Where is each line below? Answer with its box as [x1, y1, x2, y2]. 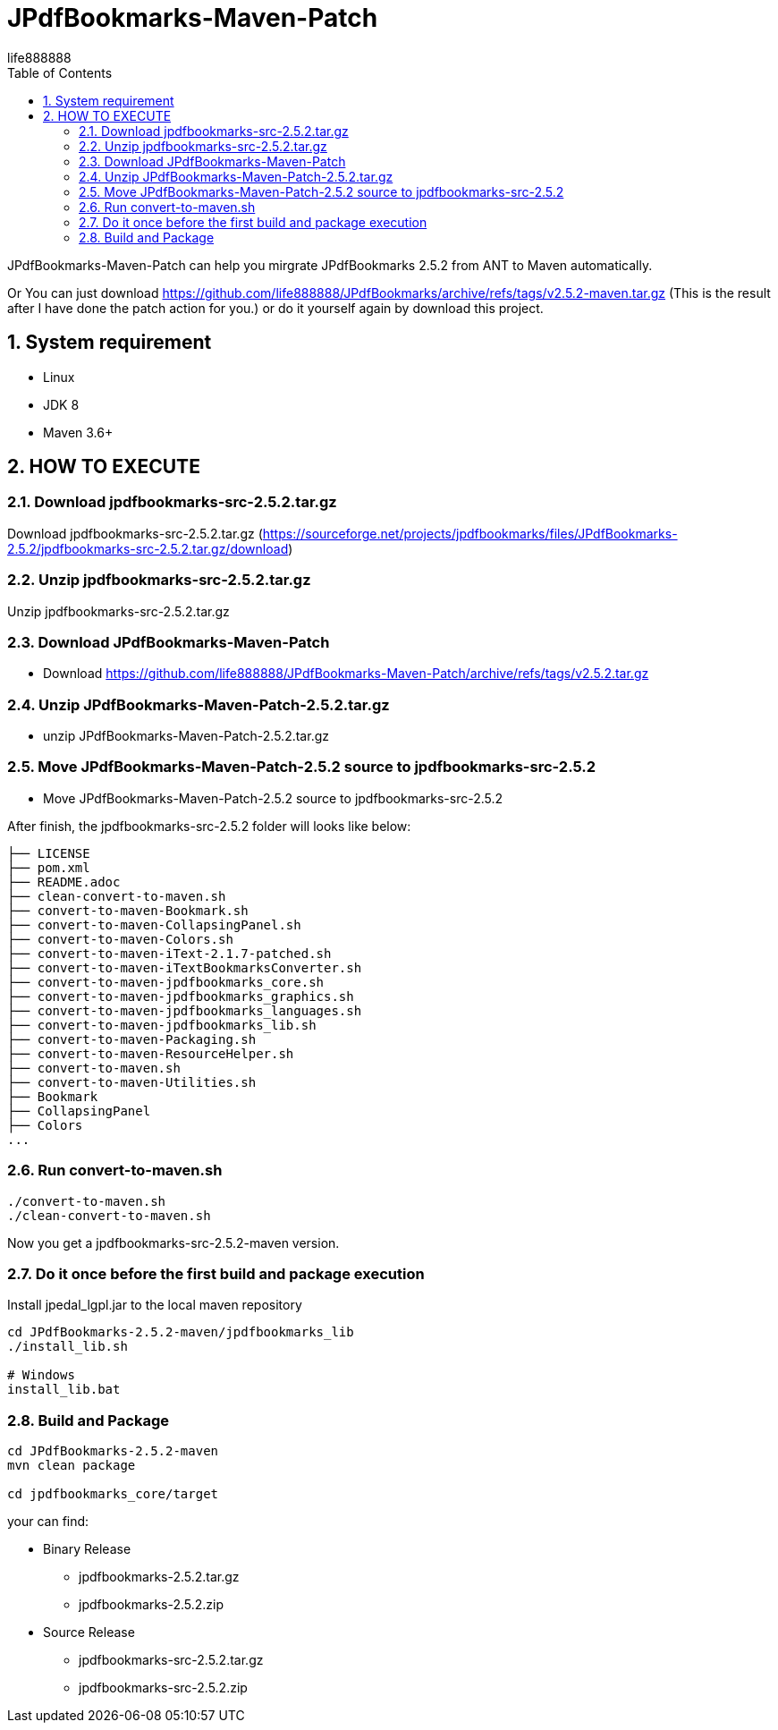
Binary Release [43, 1541, 131, 1557]
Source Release [43, 1624, 135, 1641]
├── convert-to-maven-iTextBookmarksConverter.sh [7, 960, 362, 975]
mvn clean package [7, 1458, 136, 1473]
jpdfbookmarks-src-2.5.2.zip [79, 1680, 248, 1696]
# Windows [7, 1368, 75, 1383]
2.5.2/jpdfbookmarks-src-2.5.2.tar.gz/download [7, 540, 289, 556]
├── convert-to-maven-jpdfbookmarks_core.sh [7, 974, 325, 989]
